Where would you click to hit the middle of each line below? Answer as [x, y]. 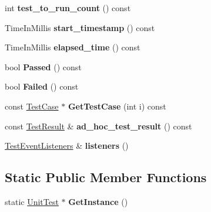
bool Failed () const [42, 86]
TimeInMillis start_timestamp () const [80, 27]
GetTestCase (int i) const [117, 106]
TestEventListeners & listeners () [67, 146]
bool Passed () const [43, 66]
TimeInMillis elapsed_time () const [73, 47]
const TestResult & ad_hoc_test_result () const [98, 126]
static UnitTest [32, 201]
